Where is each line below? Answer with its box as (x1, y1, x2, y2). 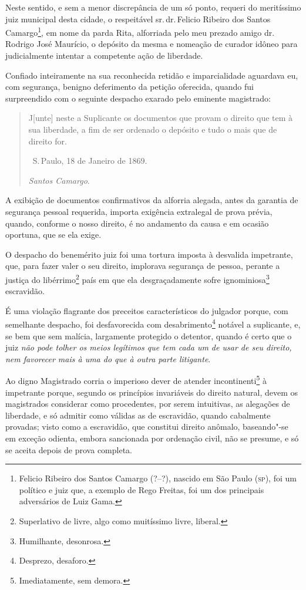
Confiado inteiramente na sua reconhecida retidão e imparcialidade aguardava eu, (5, 69, 298, 81)
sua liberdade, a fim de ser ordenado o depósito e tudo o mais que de (28, 123, 277, 135)
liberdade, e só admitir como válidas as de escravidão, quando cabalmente (5, 409, 271, 421)
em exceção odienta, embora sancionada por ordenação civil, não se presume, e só (5, 432, 299, 444)
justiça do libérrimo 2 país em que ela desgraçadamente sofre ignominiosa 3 (5, 271, 270, 285)
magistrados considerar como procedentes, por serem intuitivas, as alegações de (5, 397, 290, 410)
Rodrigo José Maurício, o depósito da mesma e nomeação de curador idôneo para (5, 38, 298, 50)
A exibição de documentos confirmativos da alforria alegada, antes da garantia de (5, 194, 298, 206)
